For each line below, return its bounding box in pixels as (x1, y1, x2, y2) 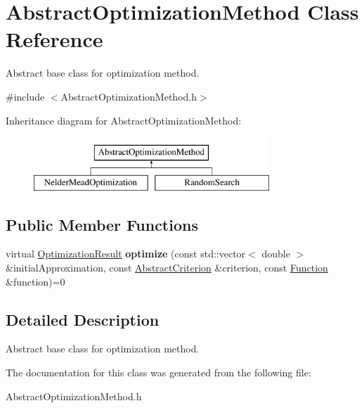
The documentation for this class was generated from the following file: (6, 365, 311, 380)
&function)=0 (6, 274, 65, 288)
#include (6, 89, 45, 103)
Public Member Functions (6, 213, 198, 235)
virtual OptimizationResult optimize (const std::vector (6, 246, 246, 261)
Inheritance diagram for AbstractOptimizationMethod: (6, 113, 242, 127)
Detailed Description (6, 308, 160, 330)
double (261, 246, 290, 261)
